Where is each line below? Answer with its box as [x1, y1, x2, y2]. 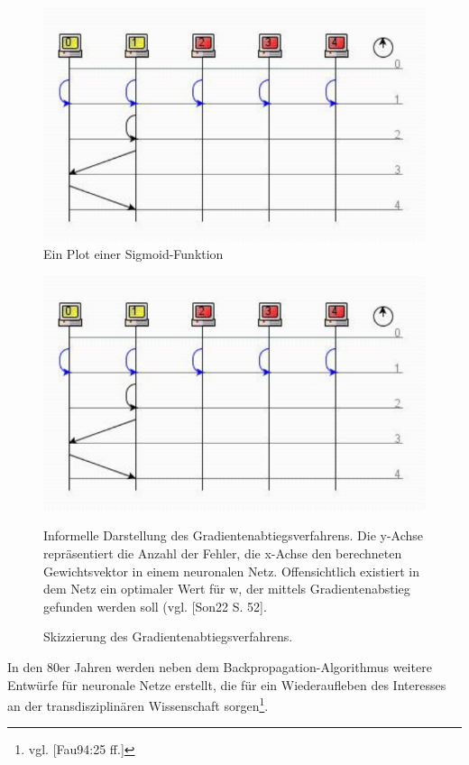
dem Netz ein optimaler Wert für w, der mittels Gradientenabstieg [43, 579, 410, 598]
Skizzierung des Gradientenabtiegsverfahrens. [43, 627, 293, 646]
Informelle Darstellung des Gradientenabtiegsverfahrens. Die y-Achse [43, 526, 424, 545]
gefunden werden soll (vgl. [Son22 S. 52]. [43, 596, 267, 615]
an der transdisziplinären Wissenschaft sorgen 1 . [7, 694, 269, 714]
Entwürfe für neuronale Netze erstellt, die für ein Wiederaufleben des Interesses [7, 675, 446, 694]
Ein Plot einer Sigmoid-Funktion [43, 244, 224, 263]
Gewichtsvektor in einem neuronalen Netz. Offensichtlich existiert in [43, 561, 419, 580]
